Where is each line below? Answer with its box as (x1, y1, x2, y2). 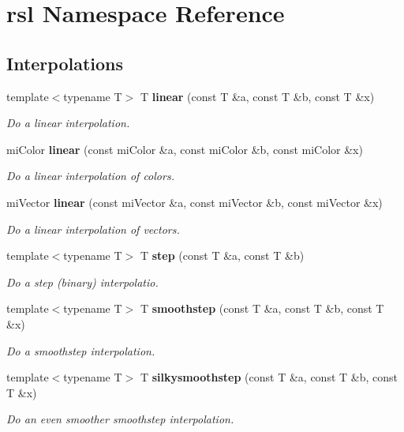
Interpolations (6, 51, 124, 75)
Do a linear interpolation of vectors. (6, 220, 180, 237)
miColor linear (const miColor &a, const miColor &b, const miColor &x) (6, 141, 363, 157)
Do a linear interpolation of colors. (6, 167, 174, 184)
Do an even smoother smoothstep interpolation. (6, 411, 234, 427)
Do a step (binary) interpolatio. (6, 273, 159, 290)
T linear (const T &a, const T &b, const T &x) (140, 88, 375, 104)
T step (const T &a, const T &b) (140, 247, 305, 264)
